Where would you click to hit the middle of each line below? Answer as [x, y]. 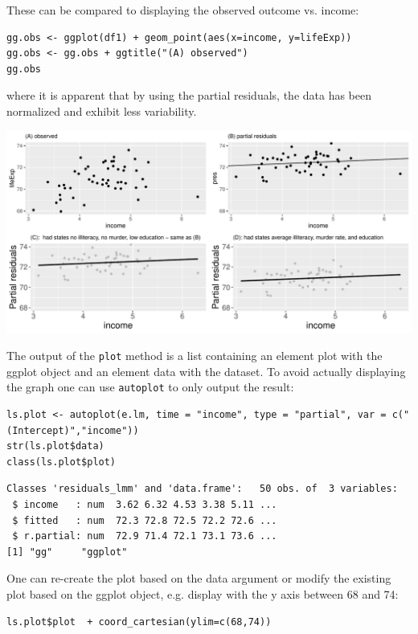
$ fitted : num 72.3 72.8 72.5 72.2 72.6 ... [145, 520]
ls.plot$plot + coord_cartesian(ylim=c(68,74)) [139, 622]
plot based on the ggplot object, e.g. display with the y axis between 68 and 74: [203, 594]
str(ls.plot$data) [55, 446]
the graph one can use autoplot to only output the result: [150, 387]
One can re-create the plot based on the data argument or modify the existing [199, 578]
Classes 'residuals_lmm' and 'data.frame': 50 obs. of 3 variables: [202, 489]
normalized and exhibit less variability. [102, 110]
